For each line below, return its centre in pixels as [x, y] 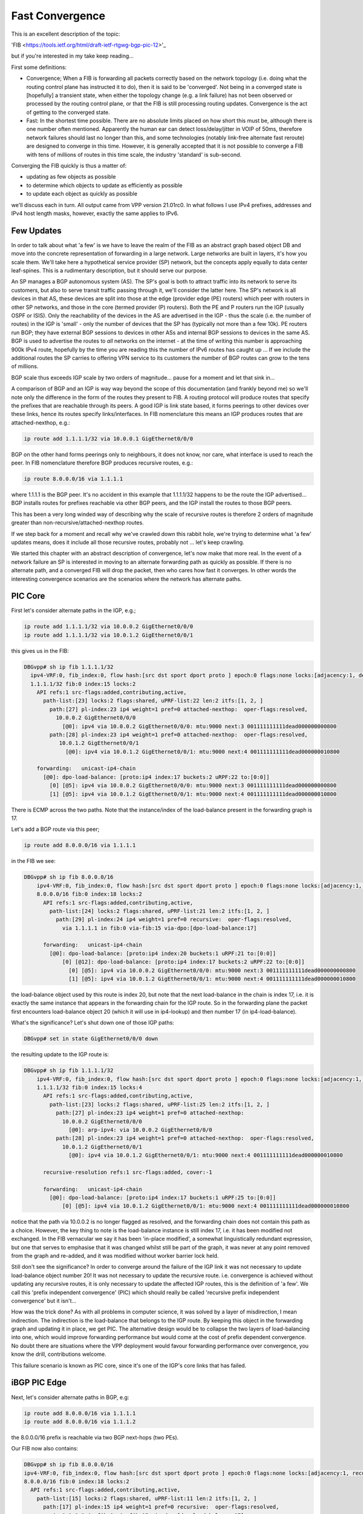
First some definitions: [39, 67]
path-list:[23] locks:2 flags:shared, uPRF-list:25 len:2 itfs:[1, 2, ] [159, 1104]
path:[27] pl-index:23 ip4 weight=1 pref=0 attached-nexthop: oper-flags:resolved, [178, 709]
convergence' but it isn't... [44, 1301]
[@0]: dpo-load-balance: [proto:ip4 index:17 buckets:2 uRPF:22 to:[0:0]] [156, 777]
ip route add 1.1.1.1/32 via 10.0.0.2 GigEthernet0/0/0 [109, 626]
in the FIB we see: [33, 861]
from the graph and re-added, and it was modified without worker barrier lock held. [115, 1255]
